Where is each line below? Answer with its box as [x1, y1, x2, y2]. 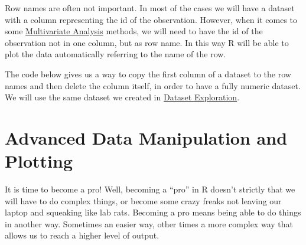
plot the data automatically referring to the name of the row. [5, 48, 226, 60]
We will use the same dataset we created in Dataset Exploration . [5, 91, 240, 103]
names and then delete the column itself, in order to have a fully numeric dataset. [5, 79, 301, 92]
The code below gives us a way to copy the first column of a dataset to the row [5, 67, 291, 80]
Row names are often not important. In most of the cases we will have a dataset [5, 2, 295, 14]
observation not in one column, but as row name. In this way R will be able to [5, 36, 289, 48]
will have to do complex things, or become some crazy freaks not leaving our [5, 194, 282, 207]
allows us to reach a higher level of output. [5, 229, 159, 241]
